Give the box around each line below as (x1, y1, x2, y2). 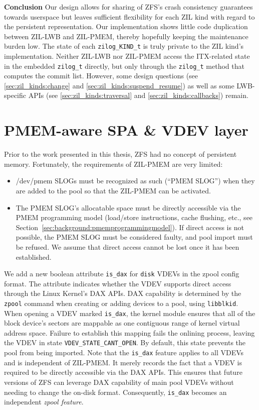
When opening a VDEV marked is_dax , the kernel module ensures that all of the (4, 307, 255, 318)
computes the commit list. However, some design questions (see (4, 70, 198, 81)
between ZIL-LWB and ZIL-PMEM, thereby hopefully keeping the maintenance (4, 31, 248, 41)
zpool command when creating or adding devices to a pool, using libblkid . (4, 297, 238, 308)
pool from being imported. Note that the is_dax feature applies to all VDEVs (4, 347, 244, 358)
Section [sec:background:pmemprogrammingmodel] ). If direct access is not (16, 222, 244, 232)
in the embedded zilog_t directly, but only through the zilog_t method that (4, 60, 244, 71)
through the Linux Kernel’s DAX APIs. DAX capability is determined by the (4, 288, 241, 298)
